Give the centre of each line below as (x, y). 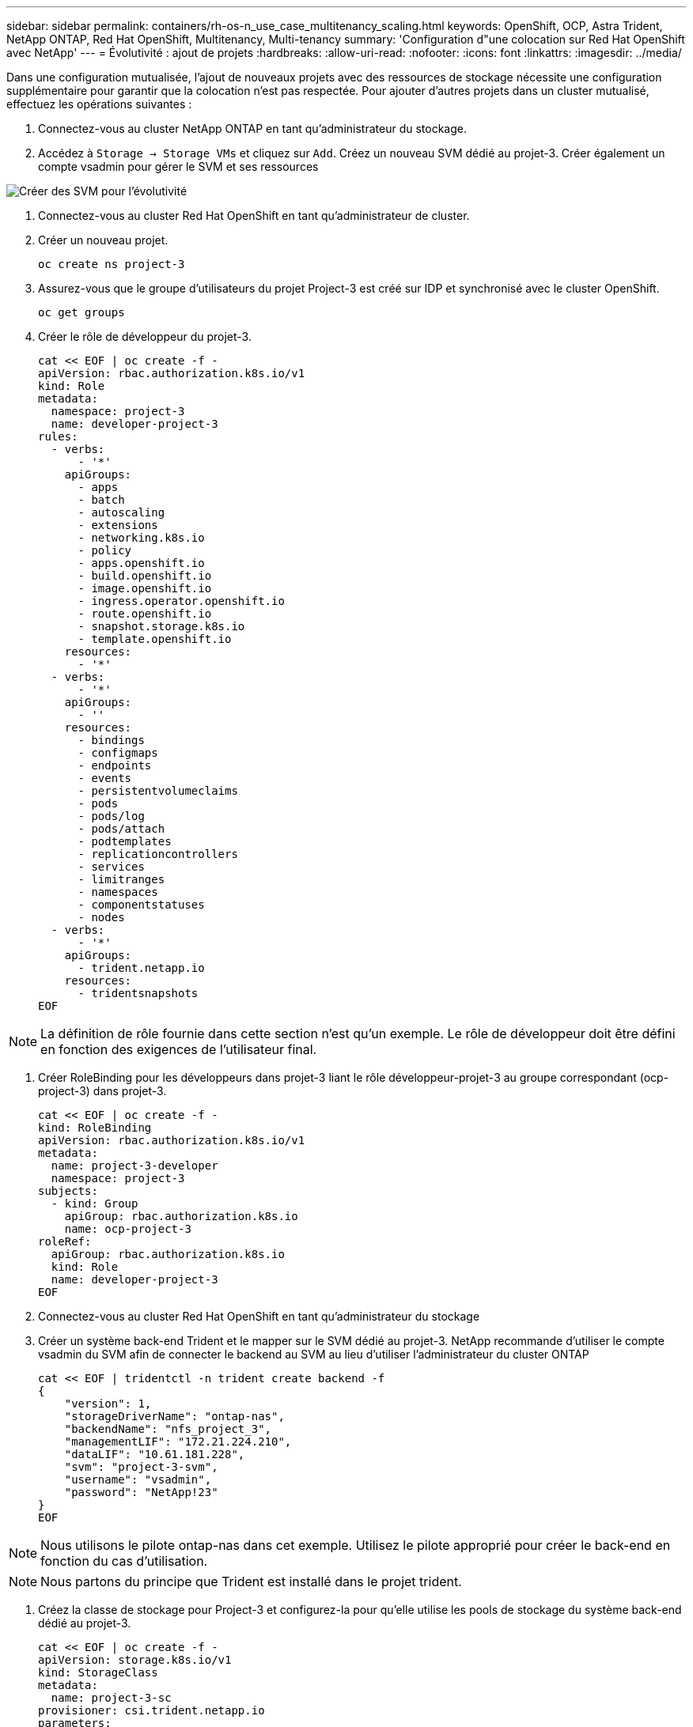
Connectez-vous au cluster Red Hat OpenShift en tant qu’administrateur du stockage (259, 1316)
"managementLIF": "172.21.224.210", (178, 1442)
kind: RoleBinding (95, 1128)
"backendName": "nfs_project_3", (168, 1429)
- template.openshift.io (155, 639)
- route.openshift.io (145, 614)
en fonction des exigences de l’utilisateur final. (179, 1049)
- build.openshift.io (145, 576)
